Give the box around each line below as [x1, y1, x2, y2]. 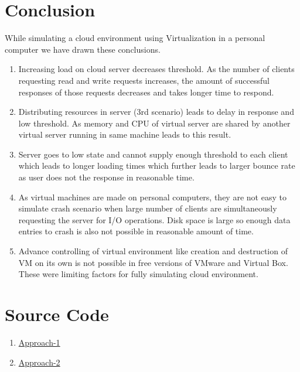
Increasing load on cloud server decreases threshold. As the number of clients [18, 63, 295, 75]
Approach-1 [18, 336, 60, 348]
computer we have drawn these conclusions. [5, 43, 161, 55]
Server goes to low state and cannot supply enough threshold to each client [18, 148, 288, 160]
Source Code [5, 302, 109, 326]
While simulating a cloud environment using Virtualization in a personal [5, 32, 265, 44]
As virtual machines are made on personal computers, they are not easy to [18, 190, 287, 203]
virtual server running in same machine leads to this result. [18, 128, 231, 141]
